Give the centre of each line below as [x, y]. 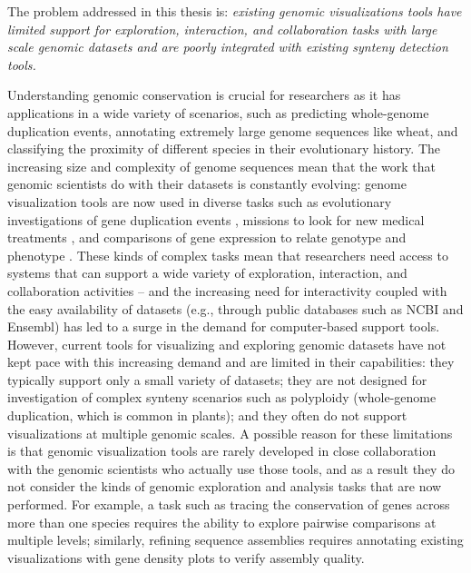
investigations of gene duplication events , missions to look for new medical [216, 219]
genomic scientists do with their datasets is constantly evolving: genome [207, 184]
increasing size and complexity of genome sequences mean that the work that [222, 166]
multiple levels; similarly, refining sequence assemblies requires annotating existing [235, 540]
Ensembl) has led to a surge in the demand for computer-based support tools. [224, 326]
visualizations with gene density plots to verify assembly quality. [186, 557]
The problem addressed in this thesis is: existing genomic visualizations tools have [235, 11]
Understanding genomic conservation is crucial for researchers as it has [204, 95]
